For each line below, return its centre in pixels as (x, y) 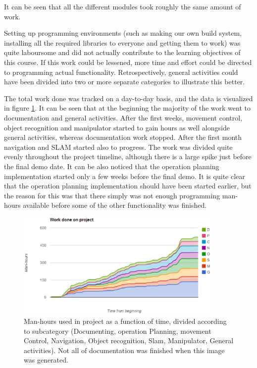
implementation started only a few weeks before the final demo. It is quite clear (125, 176)
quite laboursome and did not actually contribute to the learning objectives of (122, 52)
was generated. (46, 360)
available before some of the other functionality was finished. (115, 205)
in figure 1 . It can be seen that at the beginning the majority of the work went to (127, 108)
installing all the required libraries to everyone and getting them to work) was (122, 42)
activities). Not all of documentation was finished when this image (124, 350)
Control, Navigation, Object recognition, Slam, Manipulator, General (129, 340)
